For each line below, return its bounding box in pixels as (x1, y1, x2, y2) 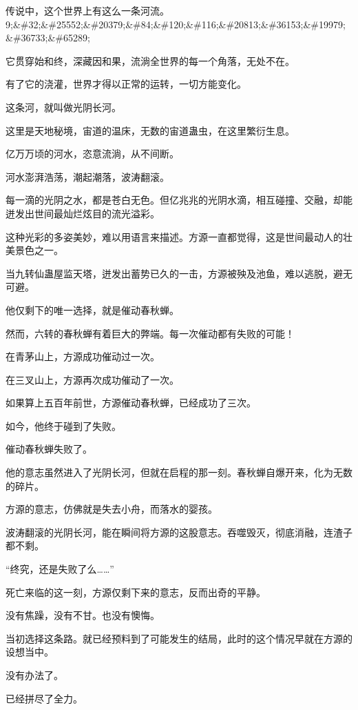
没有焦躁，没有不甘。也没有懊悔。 (6, 608, 160, 622)
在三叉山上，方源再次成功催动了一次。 (6, 372, 179, 386)
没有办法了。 (6, 668, 63, 682)
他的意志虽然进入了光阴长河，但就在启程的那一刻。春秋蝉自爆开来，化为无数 (6, 465, 352, 480)
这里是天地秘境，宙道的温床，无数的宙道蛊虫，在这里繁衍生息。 (6, 123, 295, 137)
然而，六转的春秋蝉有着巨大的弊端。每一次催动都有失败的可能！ (6, 326, 295, 340)
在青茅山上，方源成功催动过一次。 (6, 349, 160, 364)
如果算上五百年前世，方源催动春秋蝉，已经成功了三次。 (6, 395, 256, 410)
